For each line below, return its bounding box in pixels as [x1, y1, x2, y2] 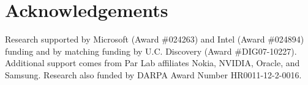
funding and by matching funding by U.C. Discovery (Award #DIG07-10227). [5, 44, 297, 57]
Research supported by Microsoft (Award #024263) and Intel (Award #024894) [5, 33, 304, 46]
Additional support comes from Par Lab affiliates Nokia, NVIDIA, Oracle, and [5, 56, 300, 69]
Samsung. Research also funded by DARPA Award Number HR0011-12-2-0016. [5, 68, 302, 81]
